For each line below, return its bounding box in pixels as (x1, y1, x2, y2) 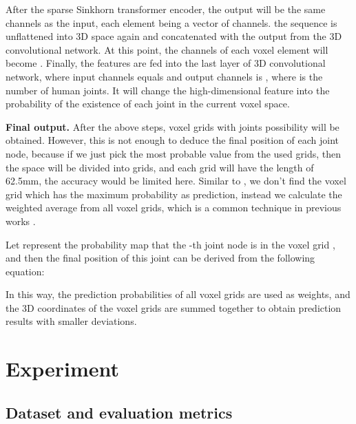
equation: (6, 264, 45, 278)
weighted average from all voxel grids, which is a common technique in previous (6, 200, 342, 215)
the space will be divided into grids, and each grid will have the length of (6, 160, 314, 174)
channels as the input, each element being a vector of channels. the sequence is (6, 15, 337, 30)
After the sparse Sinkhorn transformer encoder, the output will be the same (6, 2, 326, 16)
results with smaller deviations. (6, 314, 137, 328)
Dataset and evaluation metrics (6, 401, 233, 423)
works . (6, 213, 36, 228)
